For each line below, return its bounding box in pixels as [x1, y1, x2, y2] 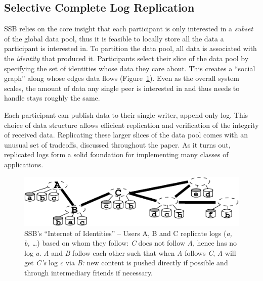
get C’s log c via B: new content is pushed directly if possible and [24, 257, 228, 268]
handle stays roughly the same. [4, 92, 100, 103]
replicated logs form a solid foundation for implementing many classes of [4, 149, 229, 160]
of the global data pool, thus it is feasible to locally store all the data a [4, 33, 224, 43]
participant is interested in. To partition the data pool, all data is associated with [4, 43, 257, 54]
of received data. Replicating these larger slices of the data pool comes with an [4, 129, 248, 140]
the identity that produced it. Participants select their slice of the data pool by [4, 53, 249, 63]
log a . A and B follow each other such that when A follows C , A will [24, 247, 236, 258]
